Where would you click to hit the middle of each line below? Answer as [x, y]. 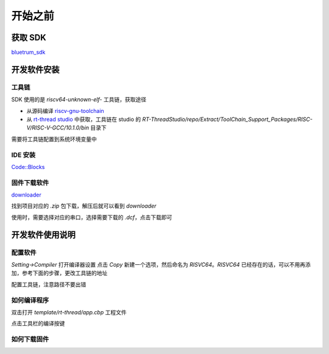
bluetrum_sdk [28, 52]
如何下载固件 [30, 339]
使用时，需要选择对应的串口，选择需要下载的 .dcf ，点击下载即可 [92, 217]
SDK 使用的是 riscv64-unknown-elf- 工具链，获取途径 [79, 99]
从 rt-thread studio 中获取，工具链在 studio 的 [84, 119]
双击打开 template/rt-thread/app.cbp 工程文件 [69, 312]
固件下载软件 [30, 182]
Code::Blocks [28, 167]
